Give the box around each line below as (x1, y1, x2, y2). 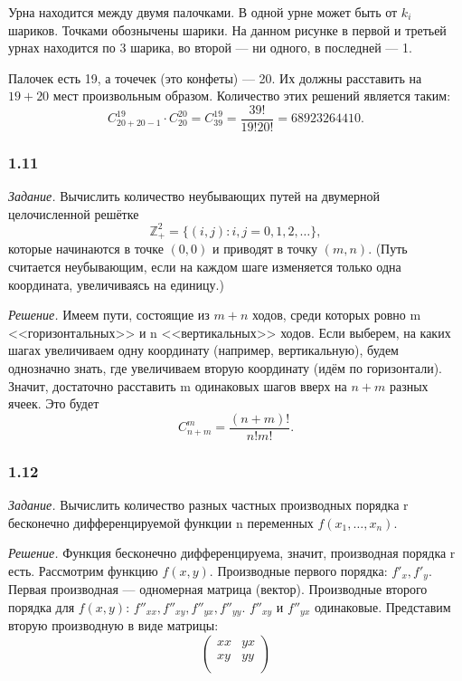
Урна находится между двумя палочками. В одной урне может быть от (8, 3, 398, 21)
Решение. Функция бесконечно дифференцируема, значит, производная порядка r (8, 543, 456, 562)
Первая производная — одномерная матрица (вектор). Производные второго (8, 580, 428, 599)
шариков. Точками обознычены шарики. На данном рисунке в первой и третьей (8, 20, 447, 39)
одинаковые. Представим (314, 597, 451, 616)
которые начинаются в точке (8, 239, 164, 258)
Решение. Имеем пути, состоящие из (8, 305, 210, 324)
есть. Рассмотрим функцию (8, 561, 158, 580)
